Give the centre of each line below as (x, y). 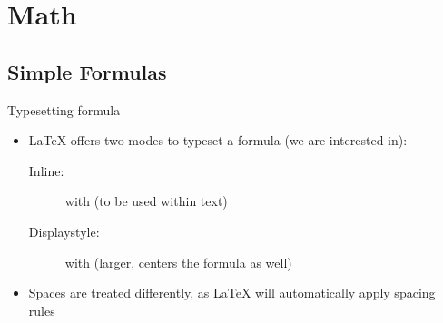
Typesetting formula (64, 109)
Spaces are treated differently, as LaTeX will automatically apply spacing (232, 293)
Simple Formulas (87, 71)
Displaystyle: (64, 231)
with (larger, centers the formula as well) (178, 262)
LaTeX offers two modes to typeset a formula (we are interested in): (218, 140)
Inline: (46, 170)
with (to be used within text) (146, 201)
